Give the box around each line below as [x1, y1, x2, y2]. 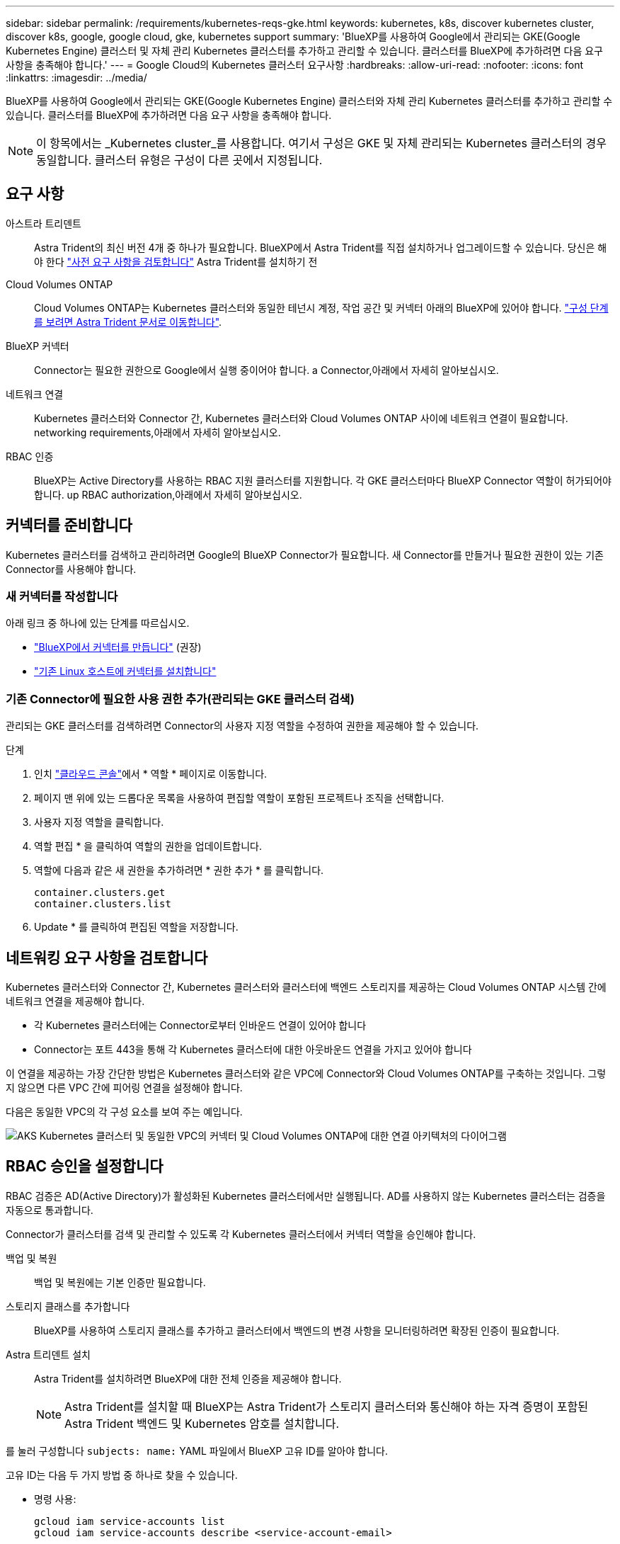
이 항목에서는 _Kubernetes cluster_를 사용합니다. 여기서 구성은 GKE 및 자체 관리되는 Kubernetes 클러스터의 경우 [36, 136, 607, 150]
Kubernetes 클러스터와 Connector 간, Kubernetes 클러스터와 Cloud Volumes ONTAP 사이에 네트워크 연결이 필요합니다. [34, 411, 568, 424]
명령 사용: [34, 1492, 76, 1505]
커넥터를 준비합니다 [6, 516, 132, 535]
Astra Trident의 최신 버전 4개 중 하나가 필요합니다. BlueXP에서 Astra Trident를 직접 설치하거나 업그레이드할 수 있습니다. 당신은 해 [34, 241, 607, 254]
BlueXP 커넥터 [6, 339, 69, 352]
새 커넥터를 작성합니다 [6, 589, 118, 604]
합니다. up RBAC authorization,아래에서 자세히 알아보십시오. [34, 488, 302, 501]
